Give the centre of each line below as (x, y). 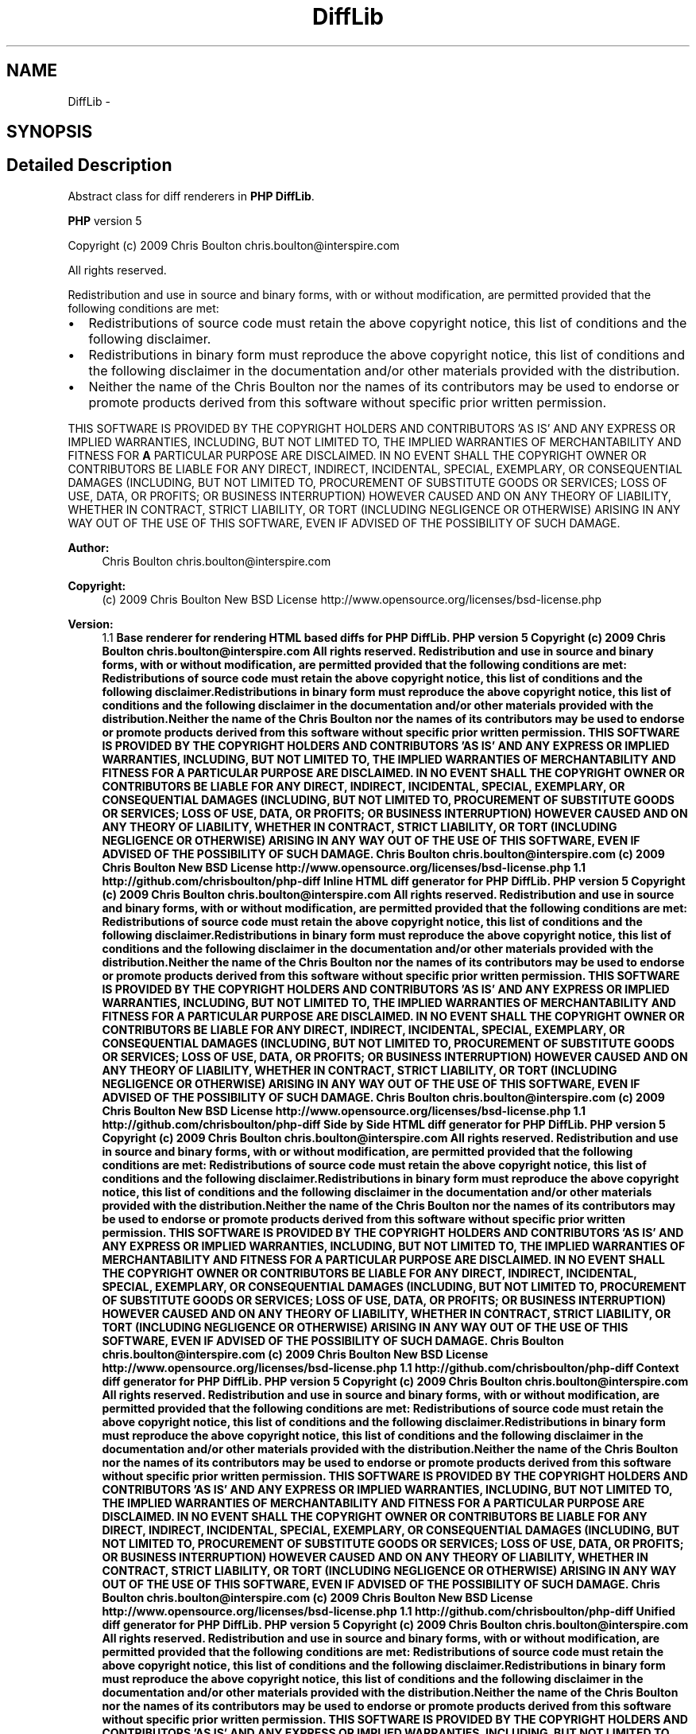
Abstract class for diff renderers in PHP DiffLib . (191, 196)
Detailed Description (89, 165)
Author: (89, 547)
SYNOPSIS (50, 132)
